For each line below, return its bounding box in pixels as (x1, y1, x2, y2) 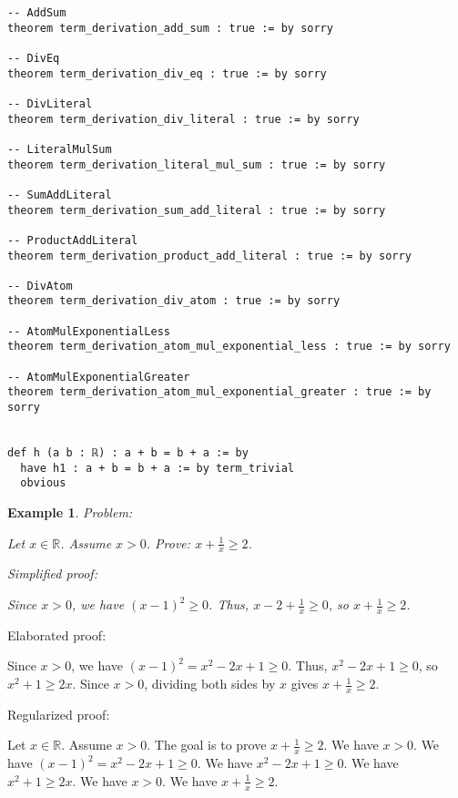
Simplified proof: (7, 564, 97, 583)
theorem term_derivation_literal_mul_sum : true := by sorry (7, 158, 386, 171)
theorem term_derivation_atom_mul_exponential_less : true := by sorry (7, 340, 451, 353)
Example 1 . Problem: (7, 503, 133, 521)
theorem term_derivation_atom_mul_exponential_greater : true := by (7, 385, 432, 399)
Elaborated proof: (7, 625, 107, 644)
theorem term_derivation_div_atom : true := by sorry (7, 294, 341, 308)
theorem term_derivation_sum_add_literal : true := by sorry (7, 203, 386, 217)
